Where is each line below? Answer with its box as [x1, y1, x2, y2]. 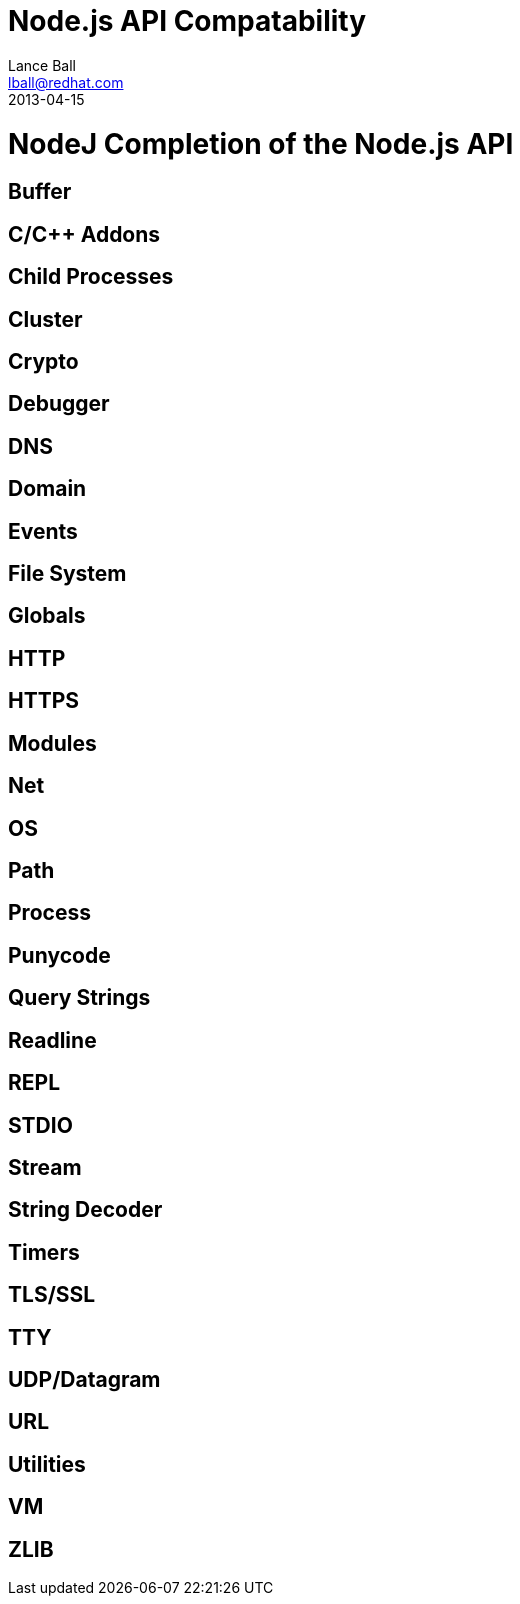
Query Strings [8, 985, 151, 1011]
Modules [8, 730, 97, 756]
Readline [8, 1027, 97, 1053]
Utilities [8, 1451, 86, 1477]
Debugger [8, 391, 110, 417]
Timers [8, 1239, 80, 1265]
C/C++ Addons [8, 221, 161, 247]
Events [8, 518, 78, 544]
